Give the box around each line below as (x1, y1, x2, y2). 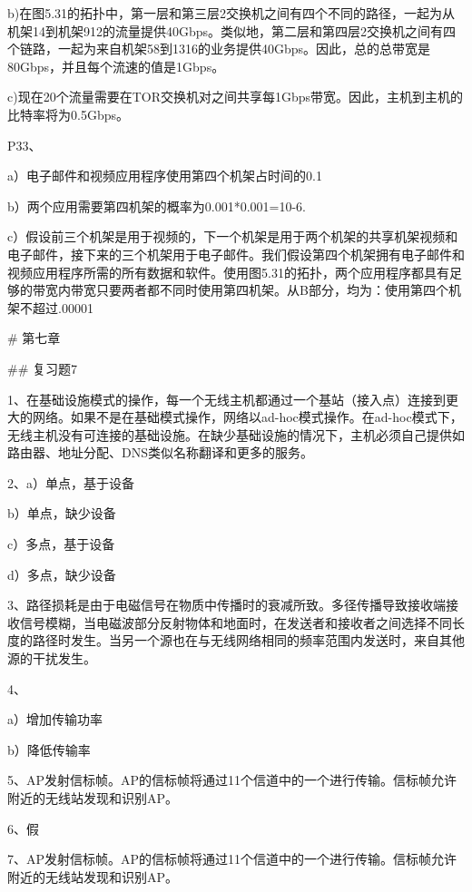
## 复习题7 (7, 358, 77, 377)
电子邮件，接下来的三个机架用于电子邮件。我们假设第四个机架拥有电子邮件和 (7, 244, 465, 263)
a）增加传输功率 (7, 710, 103, 729)
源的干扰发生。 (7, 649, 96, 668)
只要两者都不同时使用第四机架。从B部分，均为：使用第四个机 (95, 280, 461, 299)
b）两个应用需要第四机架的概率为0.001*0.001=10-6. (7, 196, 307, 215)
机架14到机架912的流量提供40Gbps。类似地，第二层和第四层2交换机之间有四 (7, 21, 457, 40)
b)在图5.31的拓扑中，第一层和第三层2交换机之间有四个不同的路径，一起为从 (7, 4, 456, 22)
